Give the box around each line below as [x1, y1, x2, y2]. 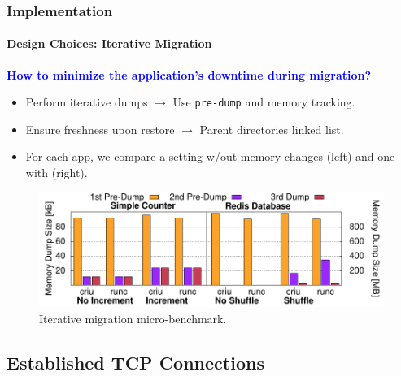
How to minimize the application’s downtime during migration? [7, 66, 372, 83]
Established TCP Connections [7, 349, 264, 374]
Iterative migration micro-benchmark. [39, 309, 227, 326]
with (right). [25, 164, 88, 181]
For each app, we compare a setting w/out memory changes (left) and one [25, 148, 395, 165]
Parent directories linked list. [199, 120, 344, 137]
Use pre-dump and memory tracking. [172, 93, 355, 110]
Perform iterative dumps [25, 93, 148, 110]
